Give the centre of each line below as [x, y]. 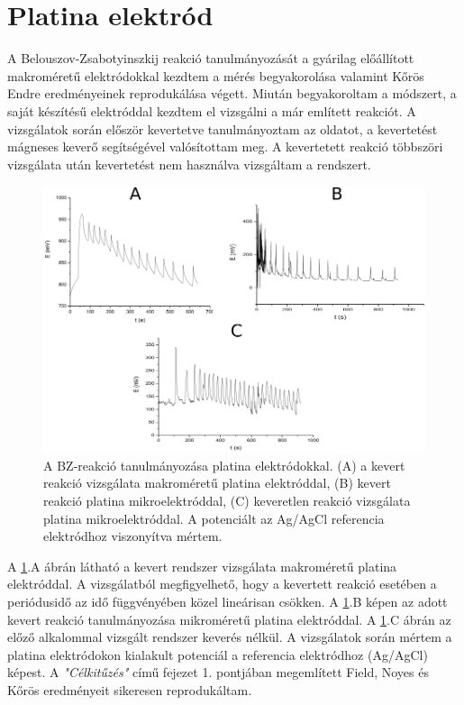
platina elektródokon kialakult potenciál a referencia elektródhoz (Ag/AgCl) [218, 654]
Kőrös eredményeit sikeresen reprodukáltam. [130, 689]
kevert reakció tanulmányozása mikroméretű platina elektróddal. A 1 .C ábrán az [229, 619]
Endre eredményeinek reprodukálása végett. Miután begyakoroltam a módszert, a [232, 93]
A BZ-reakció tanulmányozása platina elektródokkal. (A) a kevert [224, 465]
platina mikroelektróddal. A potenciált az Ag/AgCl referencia [214, 518]
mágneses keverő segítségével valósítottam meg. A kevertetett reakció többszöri [225, 146]
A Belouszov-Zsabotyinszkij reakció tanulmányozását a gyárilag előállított [211, 58]
